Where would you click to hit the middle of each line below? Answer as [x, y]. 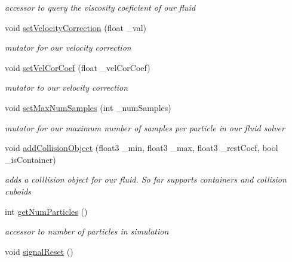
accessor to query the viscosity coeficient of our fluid [100, 7]
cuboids [18, 191]
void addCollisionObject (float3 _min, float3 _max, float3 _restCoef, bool [142, 148]
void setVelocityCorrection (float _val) [76, 27]
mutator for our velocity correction [68, 47]
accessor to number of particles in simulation [87, 231]
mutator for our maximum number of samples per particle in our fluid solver [145, 127]
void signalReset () [39, 251]
